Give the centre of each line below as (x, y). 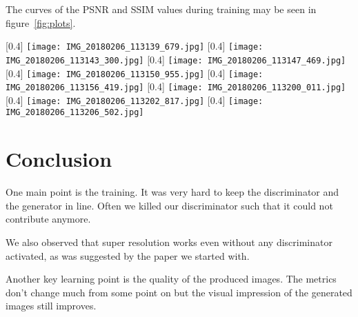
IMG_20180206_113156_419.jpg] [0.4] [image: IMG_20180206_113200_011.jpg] (176, 86)
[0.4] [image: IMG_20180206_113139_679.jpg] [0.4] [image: (135, 46)
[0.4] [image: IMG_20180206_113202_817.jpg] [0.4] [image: (135, 100)
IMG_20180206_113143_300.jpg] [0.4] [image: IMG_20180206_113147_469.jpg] (176, 59)
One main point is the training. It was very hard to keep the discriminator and (172, 192)
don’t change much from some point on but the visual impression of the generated (179, 292)
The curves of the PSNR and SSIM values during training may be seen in (161, 9)
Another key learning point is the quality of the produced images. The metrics (171, 279)
